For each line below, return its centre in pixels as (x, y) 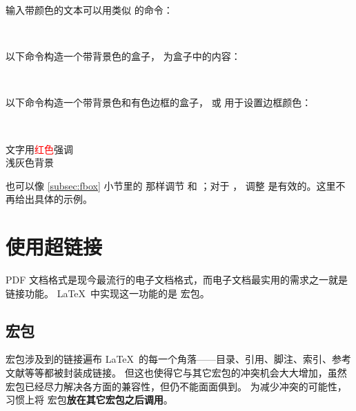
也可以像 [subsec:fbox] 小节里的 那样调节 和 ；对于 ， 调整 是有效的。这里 (171, 185)
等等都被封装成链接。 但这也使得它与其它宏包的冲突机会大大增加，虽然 (186, 373)
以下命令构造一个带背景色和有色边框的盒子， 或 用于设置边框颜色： (159, 102)
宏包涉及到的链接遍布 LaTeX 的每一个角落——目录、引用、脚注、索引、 (169, 359)
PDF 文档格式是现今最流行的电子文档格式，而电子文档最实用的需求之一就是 (177, 280)
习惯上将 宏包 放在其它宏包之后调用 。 (89, 400)
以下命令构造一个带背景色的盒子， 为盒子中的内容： (123, 56)
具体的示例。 (63, 199)
